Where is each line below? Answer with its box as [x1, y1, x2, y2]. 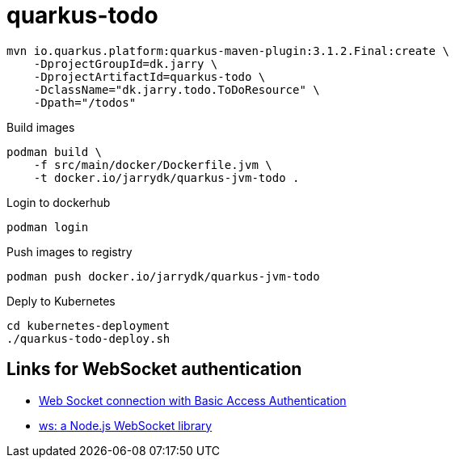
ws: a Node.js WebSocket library [39, 418, 213, 432]
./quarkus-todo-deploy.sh [6, 331, 171, 345]
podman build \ [6, 145, 103, 158]
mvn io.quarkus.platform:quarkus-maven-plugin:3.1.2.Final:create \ [6, 44, 449, 57]
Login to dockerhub [6, 195, 111, 209]
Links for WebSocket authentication [6, 359, 302, 380]
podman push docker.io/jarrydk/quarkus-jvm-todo [6, 269, 320, 283]
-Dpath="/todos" [33, 95, 137, 109]
